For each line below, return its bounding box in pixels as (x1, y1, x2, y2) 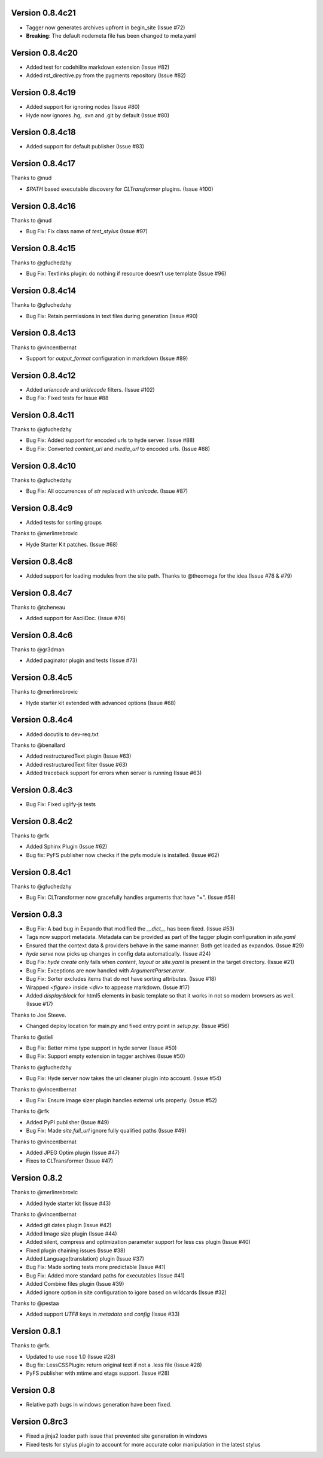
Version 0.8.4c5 (11, 673, 73, 683)
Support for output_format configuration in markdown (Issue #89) (26, 355, 188, 362)
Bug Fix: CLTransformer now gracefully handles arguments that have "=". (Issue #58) (26, 894, 236, 901)
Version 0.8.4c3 (11, 785, 73, 795)
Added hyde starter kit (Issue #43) (26, 1200, 111, 1207)
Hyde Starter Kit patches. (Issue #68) (26, 541, 118, 548)
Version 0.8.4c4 (11, 715, 73, 725)
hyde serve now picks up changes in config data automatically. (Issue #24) (26, 950, 211, 957)
